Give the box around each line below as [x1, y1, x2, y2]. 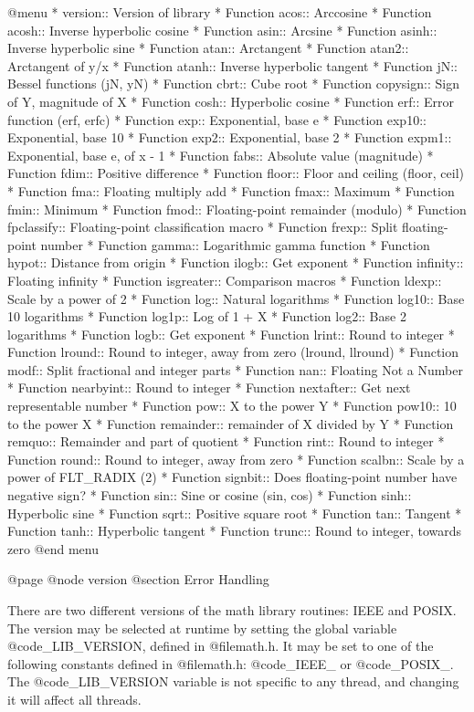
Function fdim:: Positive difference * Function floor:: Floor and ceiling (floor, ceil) [7, 163, 465, 183]
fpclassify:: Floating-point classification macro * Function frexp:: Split [7, 217, 398, 236]
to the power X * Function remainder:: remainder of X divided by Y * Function [7, 414, 454, 433]
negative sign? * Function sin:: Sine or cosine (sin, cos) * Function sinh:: [7, 486, 412, 505]
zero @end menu [7, 539, 99, 558]
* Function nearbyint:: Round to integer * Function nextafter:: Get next [7, 378, 411, 397]
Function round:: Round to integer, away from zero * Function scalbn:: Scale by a [7, 449, 465, 468]
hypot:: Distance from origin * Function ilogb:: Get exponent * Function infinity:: [7, 253, 464, 272]
